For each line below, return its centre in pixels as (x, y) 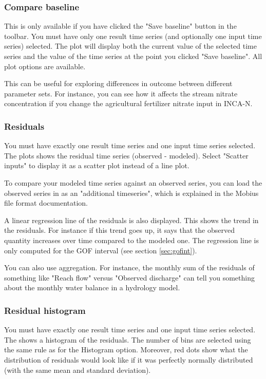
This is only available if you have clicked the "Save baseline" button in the (120, 26)
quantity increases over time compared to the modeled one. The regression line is (131, 240)
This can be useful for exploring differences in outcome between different (118, 83)
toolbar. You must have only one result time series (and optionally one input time (133, 36)
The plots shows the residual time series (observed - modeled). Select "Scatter (126, 155)
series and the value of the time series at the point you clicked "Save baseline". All (133, 56)
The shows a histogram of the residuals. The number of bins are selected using (128, 339)
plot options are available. (45, 66)
